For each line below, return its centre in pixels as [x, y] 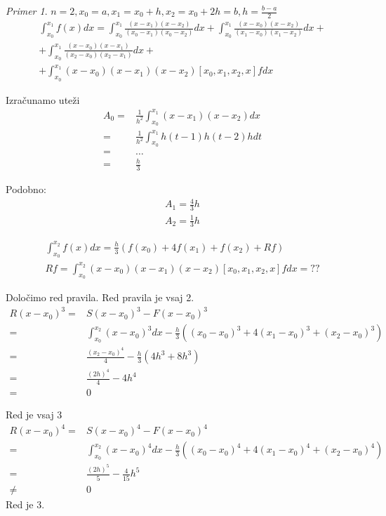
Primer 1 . [27, 11]
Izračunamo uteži [43, 99]
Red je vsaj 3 [34, 414]
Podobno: [26, 189]
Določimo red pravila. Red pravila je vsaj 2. [100, 297]
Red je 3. [25, 504]
